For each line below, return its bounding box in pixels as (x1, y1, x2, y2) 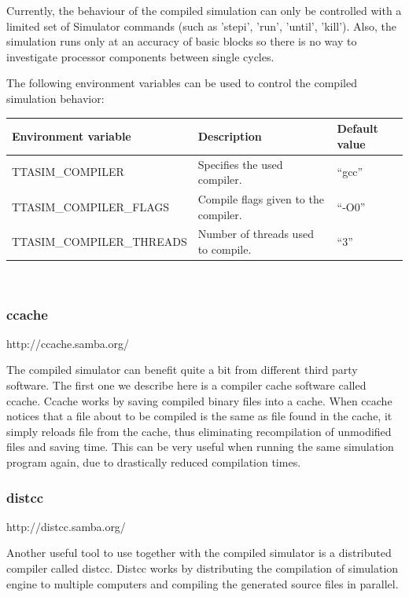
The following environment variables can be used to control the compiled (6, 75, 357, 91)
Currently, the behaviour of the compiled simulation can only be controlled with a (6, 2, 402, 18)
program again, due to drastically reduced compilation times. (6, 454, 301, 471)
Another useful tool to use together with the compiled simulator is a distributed (6, 544, 392, 561)
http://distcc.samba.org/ (6, 518, 126, 534)
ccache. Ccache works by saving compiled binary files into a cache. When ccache (6, 392, 392, 408)
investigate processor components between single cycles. (6, 48, 275, 64)
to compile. (197, 240, 252, 257)
